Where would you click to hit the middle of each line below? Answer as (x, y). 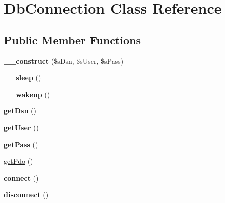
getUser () (22, 127)
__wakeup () (27, 94)
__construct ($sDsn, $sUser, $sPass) (64, 60)
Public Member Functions (72, 40)
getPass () (21, 144)
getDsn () (20, 111)
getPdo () (19, 161)
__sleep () (23, 77)
